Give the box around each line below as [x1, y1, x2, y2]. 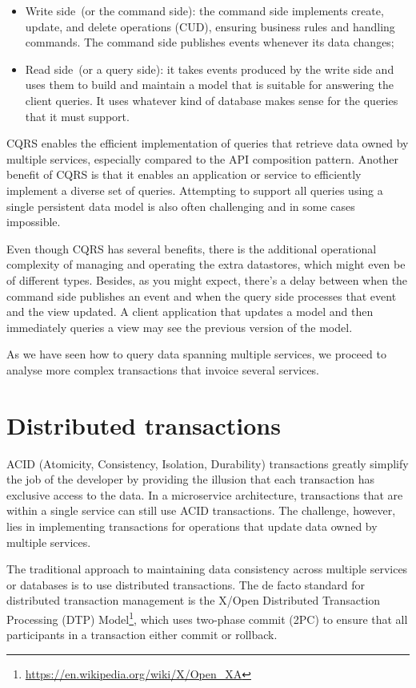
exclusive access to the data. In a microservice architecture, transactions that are [6, 486, 403, 503]
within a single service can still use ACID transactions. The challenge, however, [6, 502, 396, 519]
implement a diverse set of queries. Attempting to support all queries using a [6, 181, 383, 198]
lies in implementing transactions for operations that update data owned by [6, 517, 378, 534]
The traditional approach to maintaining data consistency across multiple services [6, 561, 408, 577]
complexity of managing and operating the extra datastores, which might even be [6, 256, 406, 273]
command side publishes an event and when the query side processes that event [6, 287, 397, 304]
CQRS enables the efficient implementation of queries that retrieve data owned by [6, 135, 409, 152]
